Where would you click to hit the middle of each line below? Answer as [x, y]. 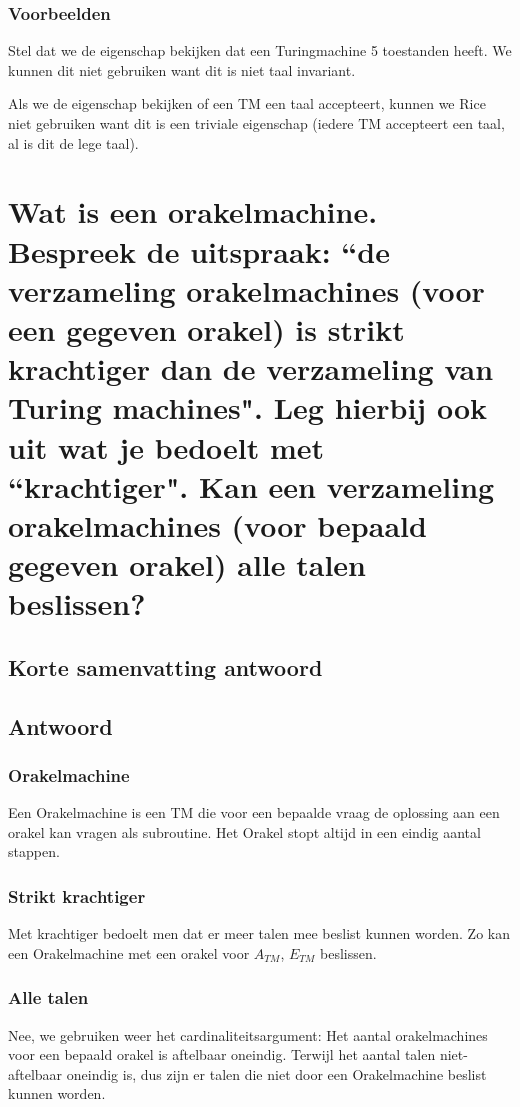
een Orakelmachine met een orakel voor [129, 952]
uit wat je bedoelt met [166, 446]
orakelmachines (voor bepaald [217, 524]
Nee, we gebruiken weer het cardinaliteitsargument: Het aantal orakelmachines [248, 1034]
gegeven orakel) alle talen [187, 564]
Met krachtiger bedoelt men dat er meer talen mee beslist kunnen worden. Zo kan [259, 933]
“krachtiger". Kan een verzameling [251, 485]
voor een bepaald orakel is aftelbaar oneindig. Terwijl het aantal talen [222, 1054]
